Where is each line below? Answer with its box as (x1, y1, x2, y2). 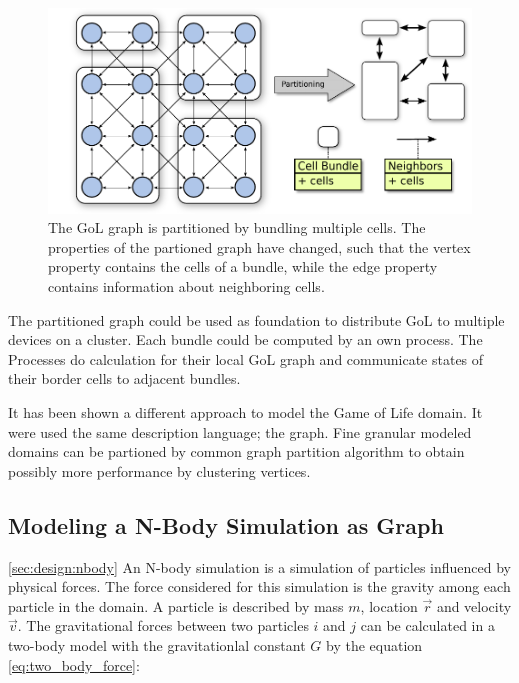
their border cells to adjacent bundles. (8, 368, 241, 389)
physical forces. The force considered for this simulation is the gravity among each (8, 576, 511, 597)
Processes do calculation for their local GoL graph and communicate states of (8, 348, 484, 369)
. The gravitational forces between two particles (17, 615, 309, 636)
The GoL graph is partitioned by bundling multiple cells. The (48, 217, 426, 238)
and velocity (436, 595, 512, 616)
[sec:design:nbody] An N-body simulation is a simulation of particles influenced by (8, 556, 511, 577)
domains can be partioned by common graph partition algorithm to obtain (8, 441, 465, 462)
